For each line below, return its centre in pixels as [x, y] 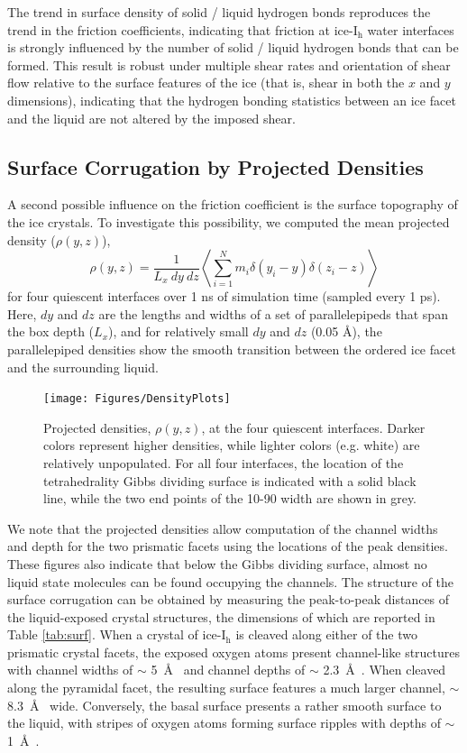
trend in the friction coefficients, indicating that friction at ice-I [183, 29]
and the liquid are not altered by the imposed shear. [151, 118]
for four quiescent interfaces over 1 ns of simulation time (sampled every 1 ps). [224, 296]
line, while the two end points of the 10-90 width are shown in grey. [230, 498]
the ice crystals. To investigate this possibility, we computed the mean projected [229, 221]
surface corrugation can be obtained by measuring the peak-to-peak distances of [229, 599]
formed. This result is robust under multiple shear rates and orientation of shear [229, 64]
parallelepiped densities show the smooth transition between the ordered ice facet [232, 349]
